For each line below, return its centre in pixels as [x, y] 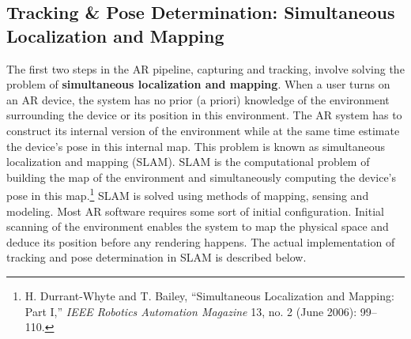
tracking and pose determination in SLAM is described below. [156, 257]
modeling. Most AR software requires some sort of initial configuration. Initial [195, 211]
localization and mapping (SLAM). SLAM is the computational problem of [188, 162]
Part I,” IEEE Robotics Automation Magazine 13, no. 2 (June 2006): [191, 311]
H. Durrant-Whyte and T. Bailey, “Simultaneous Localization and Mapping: [209, 295]
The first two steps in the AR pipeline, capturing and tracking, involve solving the [205, 68]
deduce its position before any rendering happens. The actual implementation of [201, 241]
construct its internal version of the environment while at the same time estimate [203, 130]
